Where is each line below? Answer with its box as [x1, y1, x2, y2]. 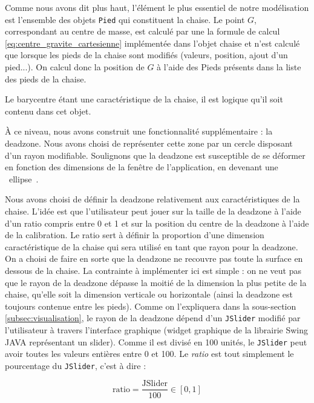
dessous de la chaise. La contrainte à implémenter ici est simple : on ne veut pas [5, 264, 301, 276]
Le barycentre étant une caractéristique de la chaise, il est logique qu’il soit [5, 93, 283, 105]
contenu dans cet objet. [5, 104, 91, 117]
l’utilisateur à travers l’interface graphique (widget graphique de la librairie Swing [5, 323, 309, 336]
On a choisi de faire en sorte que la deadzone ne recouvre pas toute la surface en [5, 252, 303, 265]
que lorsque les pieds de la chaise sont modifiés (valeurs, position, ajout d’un [5, 48, 288, 61]
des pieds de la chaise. [5, 72, 87, 85]
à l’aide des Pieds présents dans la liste [157, 61, 301, 73]
